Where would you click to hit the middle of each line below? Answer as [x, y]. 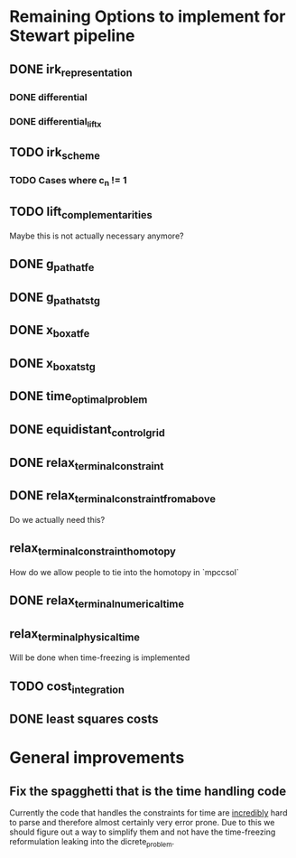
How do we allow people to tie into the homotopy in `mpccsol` [124, 572]
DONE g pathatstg [55, 298]
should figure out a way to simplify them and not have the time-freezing [143, 832]
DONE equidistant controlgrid [87, 431]
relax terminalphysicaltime [74, 634]
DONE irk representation [71, 70]
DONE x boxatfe [50, 331]
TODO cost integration [67, 687]
